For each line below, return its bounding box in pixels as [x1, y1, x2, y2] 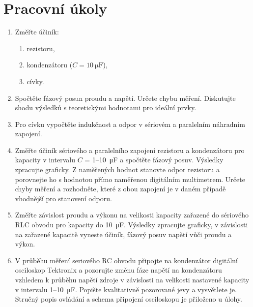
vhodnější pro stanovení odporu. [15, 193, 112, 203]
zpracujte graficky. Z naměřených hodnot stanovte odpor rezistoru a [15, 164, 220, 175]
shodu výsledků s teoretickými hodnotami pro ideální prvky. [15, 102, 197, 113]
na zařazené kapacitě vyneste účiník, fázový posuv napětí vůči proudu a [15, 229, 232, 239]
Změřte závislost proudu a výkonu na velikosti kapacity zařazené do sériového [15, 210, 249, 220]
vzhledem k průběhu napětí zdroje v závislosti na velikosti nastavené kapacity [15, 275, 250, 284]
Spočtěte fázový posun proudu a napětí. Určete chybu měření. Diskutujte [15, 92, 236, 103]
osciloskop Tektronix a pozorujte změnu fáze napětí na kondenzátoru [15, 265, 222, 275]
